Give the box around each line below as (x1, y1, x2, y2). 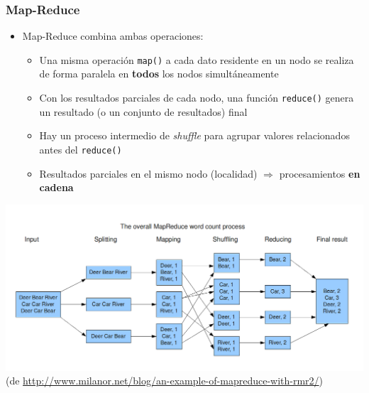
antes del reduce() (39, 141, 122, 156)
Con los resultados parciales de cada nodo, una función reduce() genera (39, 90, 354, 105)
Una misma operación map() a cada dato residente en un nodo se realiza (39, 52, 354, 67)
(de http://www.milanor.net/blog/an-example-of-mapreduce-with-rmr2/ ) (6, 373, 324, 388)
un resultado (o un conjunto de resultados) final (39, 104, 248, 119)
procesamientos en (279, 166, 360, 181)
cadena (39, 180, 74, 195)
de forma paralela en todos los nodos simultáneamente (39, 66, 279, 81)
